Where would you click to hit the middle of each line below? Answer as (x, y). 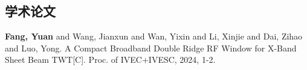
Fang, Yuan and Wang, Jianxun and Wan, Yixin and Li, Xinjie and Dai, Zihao (154, 36)
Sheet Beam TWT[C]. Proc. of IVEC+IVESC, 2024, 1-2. (110, 60)
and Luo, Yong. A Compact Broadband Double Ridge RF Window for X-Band (151, 48)
